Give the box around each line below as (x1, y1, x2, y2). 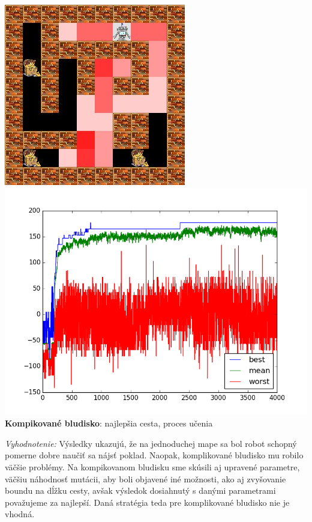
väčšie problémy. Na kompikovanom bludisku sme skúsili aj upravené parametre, (5, 460, 300, 473)
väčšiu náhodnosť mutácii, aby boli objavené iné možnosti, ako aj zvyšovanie (5, 472, 286, 485)
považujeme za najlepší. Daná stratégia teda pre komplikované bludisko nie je (5, 496, 290, 508)
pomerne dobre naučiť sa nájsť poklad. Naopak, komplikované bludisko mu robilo (5, 449, 304, 461)
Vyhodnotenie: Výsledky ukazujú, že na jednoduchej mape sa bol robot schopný (5, 437, 297, 449)
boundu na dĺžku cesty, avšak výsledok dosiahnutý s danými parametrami (5, 484, 276, 497)
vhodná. (5, 508, 35, 520)
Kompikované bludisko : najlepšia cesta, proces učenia (5, 417, 213, 429)
